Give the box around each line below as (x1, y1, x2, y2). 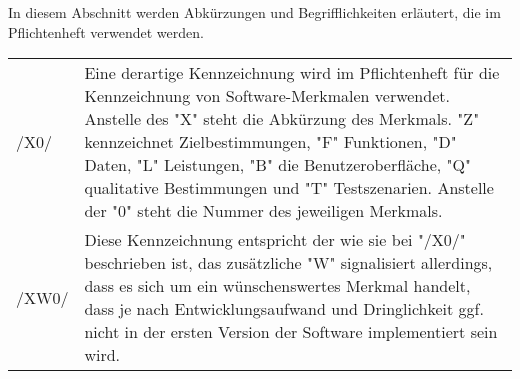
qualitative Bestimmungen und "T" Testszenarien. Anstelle (84, 176, 494, 200)
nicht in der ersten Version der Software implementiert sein (84, 320, 498, 344)
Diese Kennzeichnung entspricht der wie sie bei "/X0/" (84, 228, 466, 252)
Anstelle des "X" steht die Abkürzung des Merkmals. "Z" (84, 107, 480, 131)
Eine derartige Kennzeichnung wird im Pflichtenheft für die (84, 61, 500, 85)
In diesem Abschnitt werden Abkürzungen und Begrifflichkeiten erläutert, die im (8, 2, 501, 22)
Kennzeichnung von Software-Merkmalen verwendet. (84, 84, 450, 108)
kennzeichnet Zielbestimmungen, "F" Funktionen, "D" (84, 130, 457, 154)
